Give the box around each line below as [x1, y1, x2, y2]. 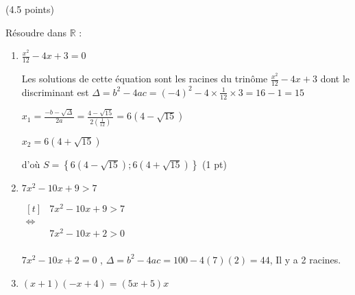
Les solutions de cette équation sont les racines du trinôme [21, 71, 268, 86]
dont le [320, 71, 350, 86]
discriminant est [21, 84, 89, 99]
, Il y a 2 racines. [269, 252, 341, 266]
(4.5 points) [5, 2, 54, 16]
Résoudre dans [5, 25, 67, 39]
